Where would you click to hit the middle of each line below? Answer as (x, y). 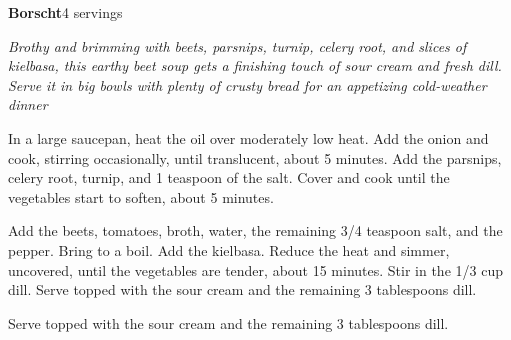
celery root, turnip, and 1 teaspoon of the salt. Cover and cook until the (229, 177)
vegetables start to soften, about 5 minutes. (141, 196)
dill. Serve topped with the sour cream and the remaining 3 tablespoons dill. (242, 289)
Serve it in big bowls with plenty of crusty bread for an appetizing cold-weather (247, 84)
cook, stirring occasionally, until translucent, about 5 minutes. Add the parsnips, (255, 157)
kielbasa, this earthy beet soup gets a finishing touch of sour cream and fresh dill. (255, 65)
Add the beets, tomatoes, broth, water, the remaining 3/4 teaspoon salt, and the (255, 230)
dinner (28, 104)
